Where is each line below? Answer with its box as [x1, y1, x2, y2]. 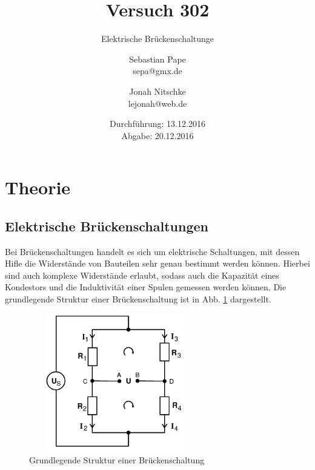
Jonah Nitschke [129, 84, 186, 97]
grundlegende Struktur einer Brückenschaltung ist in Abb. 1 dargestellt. [5, 293, 271, 305]
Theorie [5, 175, 71, 200]
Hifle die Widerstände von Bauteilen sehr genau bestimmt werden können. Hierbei [5, 257, 310, 270]
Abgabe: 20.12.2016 [121, 129, 194, 141]
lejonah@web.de [128, 97, 187, 109]
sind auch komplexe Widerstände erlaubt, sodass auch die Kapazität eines [5, 268, 279, 281]
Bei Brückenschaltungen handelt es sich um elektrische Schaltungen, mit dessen [5, 245, 300, 257]
